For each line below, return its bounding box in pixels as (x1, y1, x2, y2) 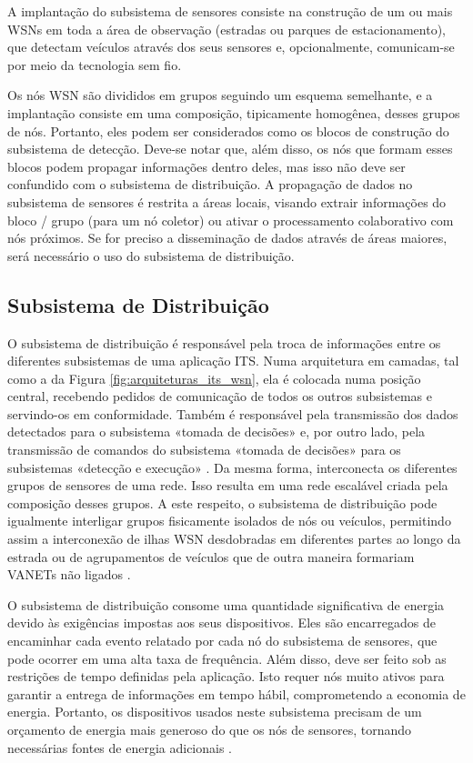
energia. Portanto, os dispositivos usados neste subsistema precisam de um (7, 702, 422, 721)
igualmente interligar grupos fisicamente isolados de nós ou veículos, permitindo (7, 511, 451, 530)
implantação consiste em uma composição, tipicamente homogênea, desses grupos (7, 103, 460, 122)
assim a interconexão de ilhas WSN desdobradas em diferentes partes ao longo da (7, 529, 461, 548)
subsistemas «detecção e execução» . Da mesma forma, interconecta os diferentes (7, 457, 458, 477)
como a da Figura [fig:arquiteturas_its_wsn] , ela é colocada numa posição (7, 368, 421, 387)
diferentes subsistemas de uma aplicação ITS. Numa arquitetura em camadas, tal (7, 351, 459, 370)
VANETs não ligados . (7, 565, 131, 584)
